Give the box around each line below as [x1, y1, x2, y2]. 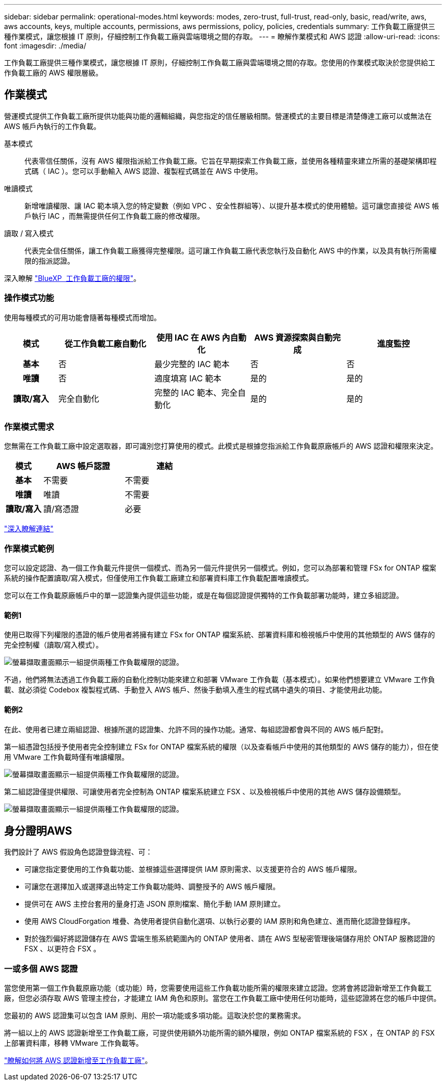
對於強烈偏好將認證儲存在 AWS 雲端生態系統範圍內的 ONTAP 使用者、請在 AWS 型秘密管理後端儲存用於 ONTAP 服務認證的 [24, 934, 435, 943]
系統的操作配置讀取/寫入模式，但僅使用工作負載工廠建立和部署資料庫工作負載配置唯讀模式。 [4, 574, 314, 583]
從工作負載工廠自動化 [65, 338, 147, 349]
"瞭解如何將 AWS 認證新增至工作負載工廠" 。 [4, 1056, 152, 1065]
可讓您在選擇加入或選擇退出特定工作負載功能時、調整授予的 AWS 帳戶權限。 [24, 882, 280, 891]
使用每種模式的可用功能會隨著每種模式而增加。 [4, 313, 161, 322]
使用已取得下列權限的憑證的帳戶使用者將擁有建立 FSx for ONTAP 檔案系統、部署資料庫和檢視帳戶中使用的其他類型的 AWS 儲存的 [4, 630, 435, 639]
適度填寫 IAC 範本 [154, 373, 221, 383]
